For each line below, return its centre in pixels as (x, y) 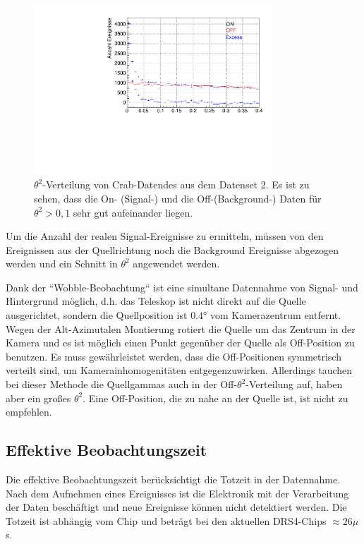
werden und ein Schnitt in (62, 264)
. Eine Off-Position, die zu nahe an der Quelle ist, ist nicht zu (216, 398)
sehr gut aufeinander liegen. (133, 212)
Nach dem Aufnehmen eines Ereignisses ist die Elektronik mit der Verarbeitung (177, 493)
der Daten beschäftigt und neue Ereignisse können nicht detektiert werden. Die (176, 507)
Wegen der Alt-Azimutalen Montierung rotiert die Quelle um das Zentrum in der (181, 328)
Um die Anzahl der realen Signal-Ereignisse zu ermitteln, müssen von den (165, 236)
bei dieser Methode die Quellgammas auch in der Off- (122, 384)
